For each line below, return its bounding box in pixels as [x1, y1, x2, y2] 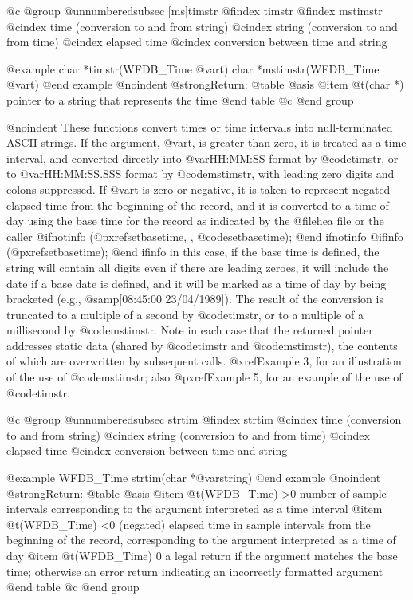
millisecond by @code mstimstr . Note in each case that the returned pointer [6, 322, 373, 338]
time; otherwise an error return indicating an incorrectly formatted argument [6, 562, 383, 579]
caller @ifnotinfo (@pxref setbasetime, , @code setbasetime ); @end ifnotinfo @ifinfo [6, 227, 403, 244]
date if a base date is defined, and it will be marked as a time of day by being [6, 274, 387, 291]
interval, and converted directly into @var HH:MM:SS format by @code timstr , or [6, 149, 399, 166]
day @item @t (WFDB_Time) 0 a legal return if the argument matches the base [6, 547, 398, 563]
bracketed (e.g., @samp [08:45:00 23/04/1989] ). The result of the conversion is [6, 290, 383, 307]
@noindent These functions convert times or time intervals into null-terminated [6, 118, 393, 135]
